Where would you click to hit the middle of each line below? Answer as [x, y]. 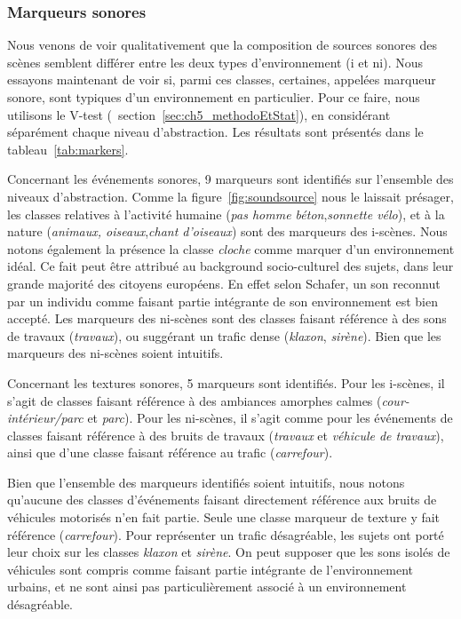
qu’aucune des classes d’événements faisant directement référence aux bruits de [222, 500]
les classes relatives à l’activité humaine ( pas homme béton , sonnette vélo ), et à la [226, 214]
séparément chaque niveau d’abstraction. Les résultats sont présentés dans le [215, 132]
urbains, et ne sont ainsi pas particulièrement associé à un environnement [207, 587]
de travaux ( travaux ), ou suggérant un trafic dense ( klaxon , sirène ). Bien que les [224, 335]
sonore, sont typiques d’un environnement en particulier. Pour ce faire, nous [214, 97]
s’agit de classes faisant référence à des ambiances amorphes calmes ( [195, 400]
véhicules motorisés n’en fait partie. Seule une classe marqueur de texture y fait [224, 517]
